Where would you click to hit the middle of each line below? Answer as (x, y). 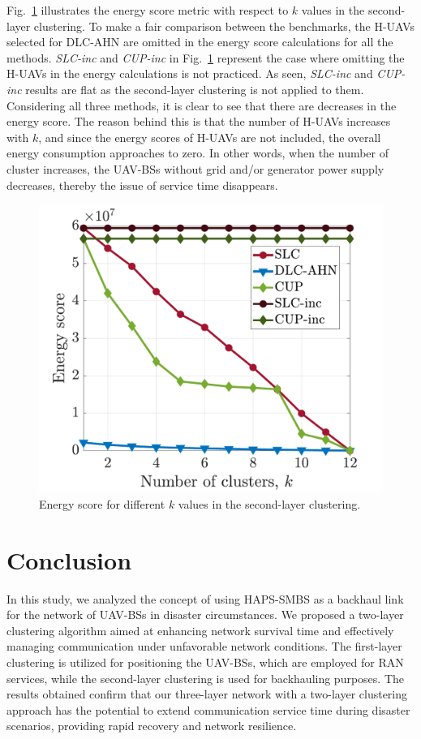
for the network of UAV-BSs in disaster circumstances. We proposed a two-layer (205, 614)
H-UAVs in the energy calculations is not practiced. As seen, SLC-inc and (190, 73)
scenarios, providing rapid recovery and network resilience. (152, 726)
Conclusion (69, 559)
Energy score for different (102, 503)
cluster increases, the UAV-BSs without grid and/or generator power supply (195, 168)
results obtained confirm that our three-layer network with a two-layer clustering (207, 694)
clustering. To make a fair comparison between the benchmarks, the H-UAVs (224, 26)
